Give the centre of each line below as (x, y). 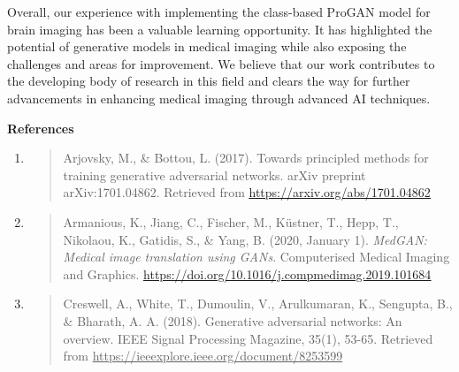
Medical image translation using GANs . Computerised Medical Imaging (256, 257)
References (41, 128)
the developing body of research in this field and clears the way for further (209, 81)
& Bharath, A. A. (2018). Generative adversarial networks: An (233, 320)
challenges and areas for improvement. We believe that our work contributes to (221, 63)
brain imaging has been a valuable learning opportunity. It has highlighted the (220, 29)
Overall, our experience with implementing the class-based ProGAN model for (219, 11)
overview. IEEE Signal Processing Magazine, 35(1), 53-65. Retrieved (248, 338)
